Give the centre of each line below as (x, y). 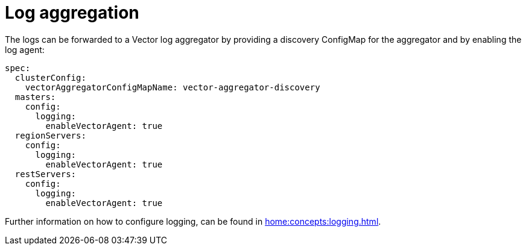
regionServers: (50, 135)
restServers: (46, 174)
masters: (35, 97)
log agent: (25, 49)
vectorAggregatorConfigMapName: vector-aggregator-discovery (173, 87)
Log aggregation (72, 13)
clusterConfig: (50, 77)
